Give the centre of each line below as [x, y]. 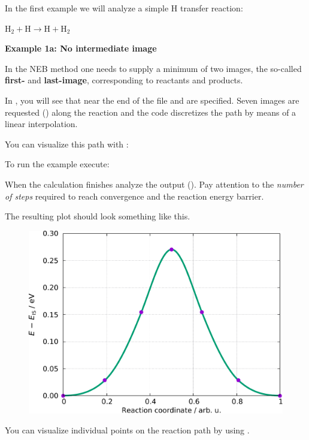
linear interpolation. [41, 124]
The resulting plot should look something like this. [98, 216]
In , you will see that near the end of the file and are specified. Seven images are [152, 100]
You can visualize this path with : [67, 144]
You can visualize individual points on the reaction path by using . [127, 430]
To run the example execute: [57, 164]
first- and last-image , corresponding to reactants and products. [124, 80]
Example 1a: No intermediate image [81, 48]
